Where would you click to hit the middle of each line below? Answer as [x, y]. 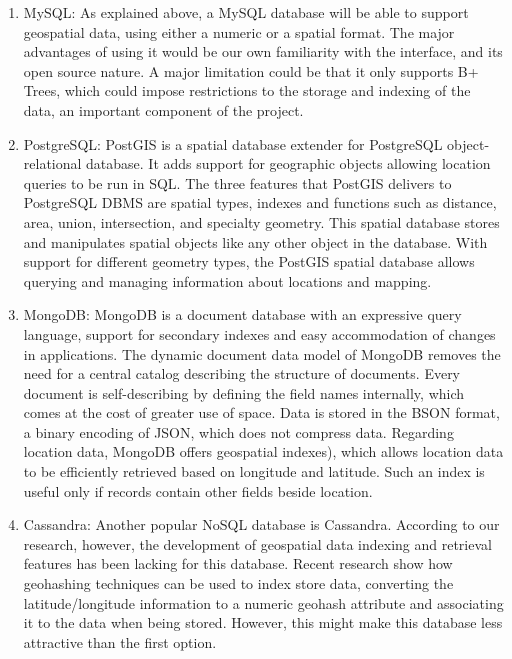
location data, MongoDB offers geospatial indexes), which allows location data [263, 451]
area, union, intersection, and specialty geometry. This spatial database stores [261, 221]
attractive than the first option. [120, 641]
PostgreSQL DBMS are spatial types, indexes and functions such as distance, [260, 202]
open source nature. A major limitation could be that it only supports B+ [251, 70]
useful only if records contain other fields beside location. [198, 490]
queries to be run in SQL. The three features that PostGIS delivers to [237, 182]
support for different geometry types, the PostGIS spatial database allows [249, 261]
